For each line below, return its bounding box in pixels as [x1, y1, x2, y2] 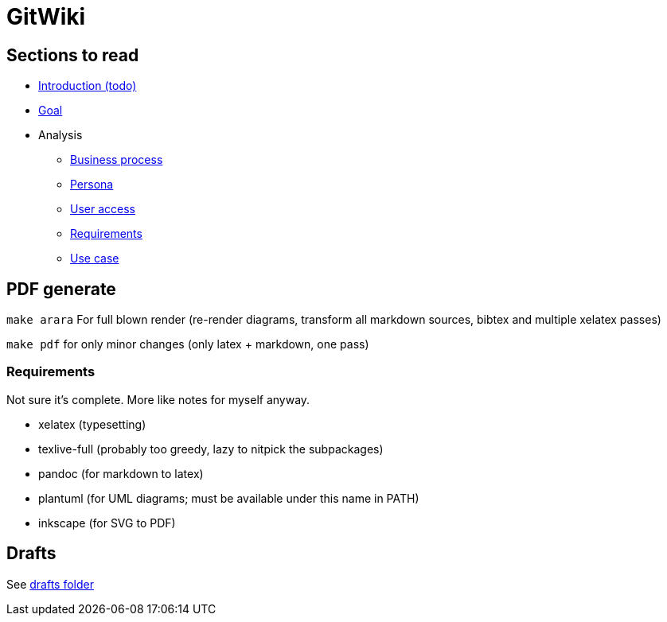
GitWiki [6, 3, 86, 30]
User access [70, 202, 135, 216]
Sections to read [6, 45, 139, 65]
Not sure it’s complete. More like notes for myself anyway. [6, 392, 310, 406]
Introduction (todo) [38, 79, 137, 93]
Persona [70, 177, 114, 192]
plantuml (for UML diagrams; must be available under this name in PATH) [38, 491, 419, 505]
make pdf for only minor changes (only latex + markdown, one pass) [6, 337, 369, 352]
